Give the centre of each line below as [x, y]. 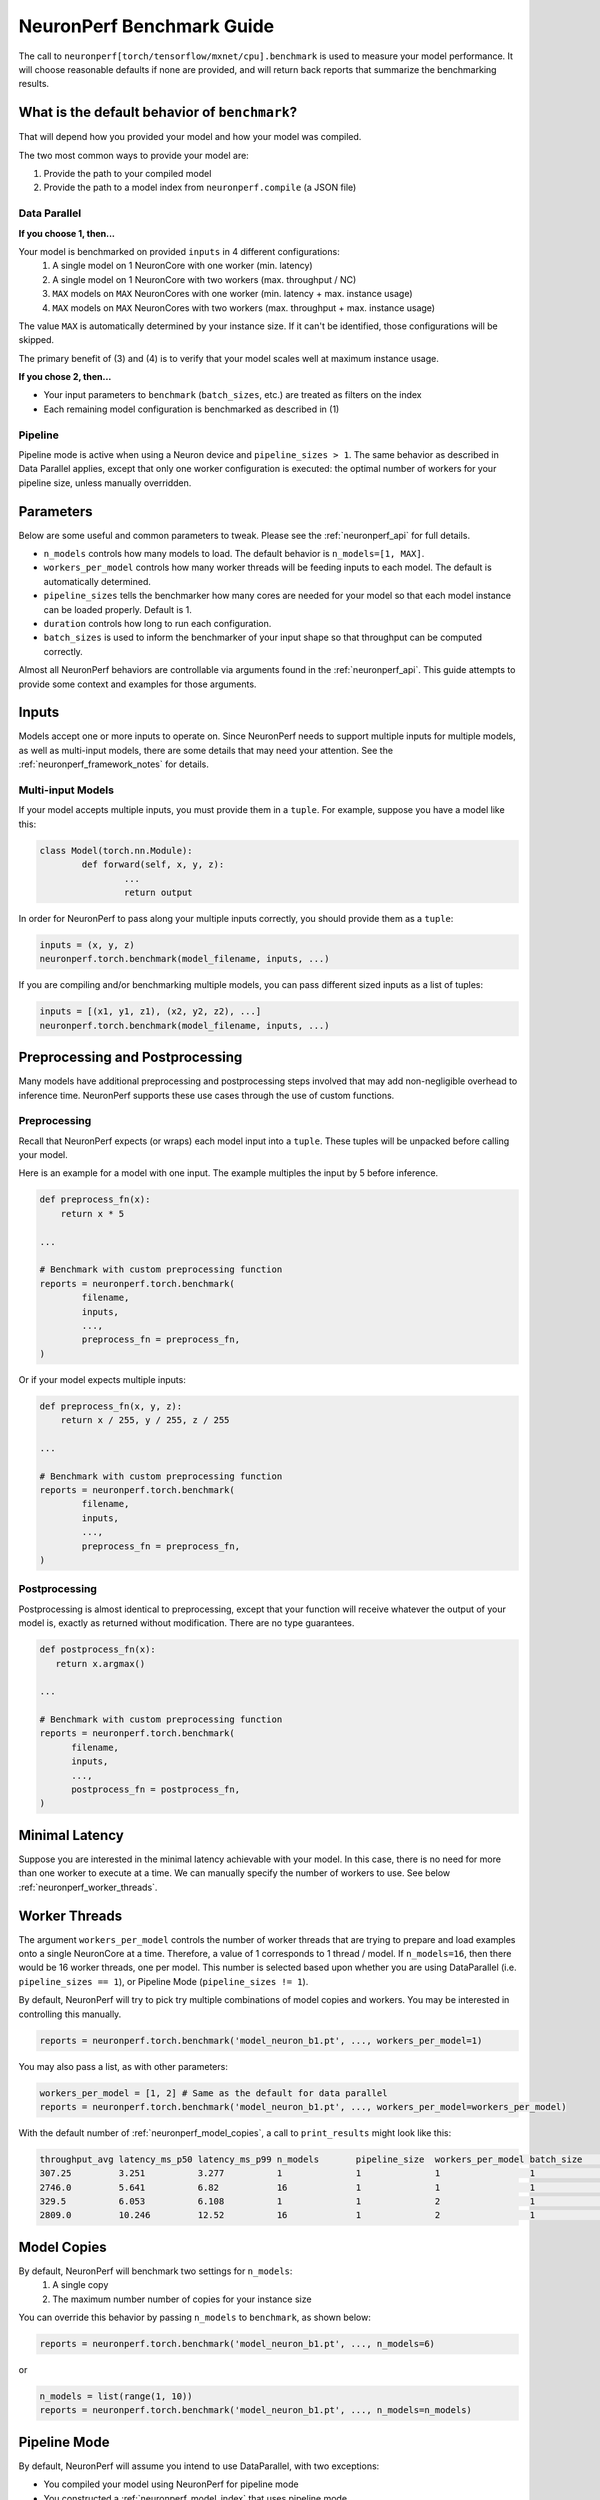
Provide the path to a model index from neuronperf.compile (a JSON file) [200, 187]
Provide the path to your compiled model [127, 174]
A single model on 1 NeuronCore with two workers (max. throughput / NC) [204, 279]
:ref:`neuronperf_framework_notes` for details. [114, 764]
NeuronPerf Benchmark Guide [146, 26]
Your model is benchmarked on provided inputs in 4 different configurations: [179, 251]
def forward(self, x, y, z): [153, 864]
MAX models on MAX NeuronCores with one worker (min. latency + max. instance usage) [233, 294]
